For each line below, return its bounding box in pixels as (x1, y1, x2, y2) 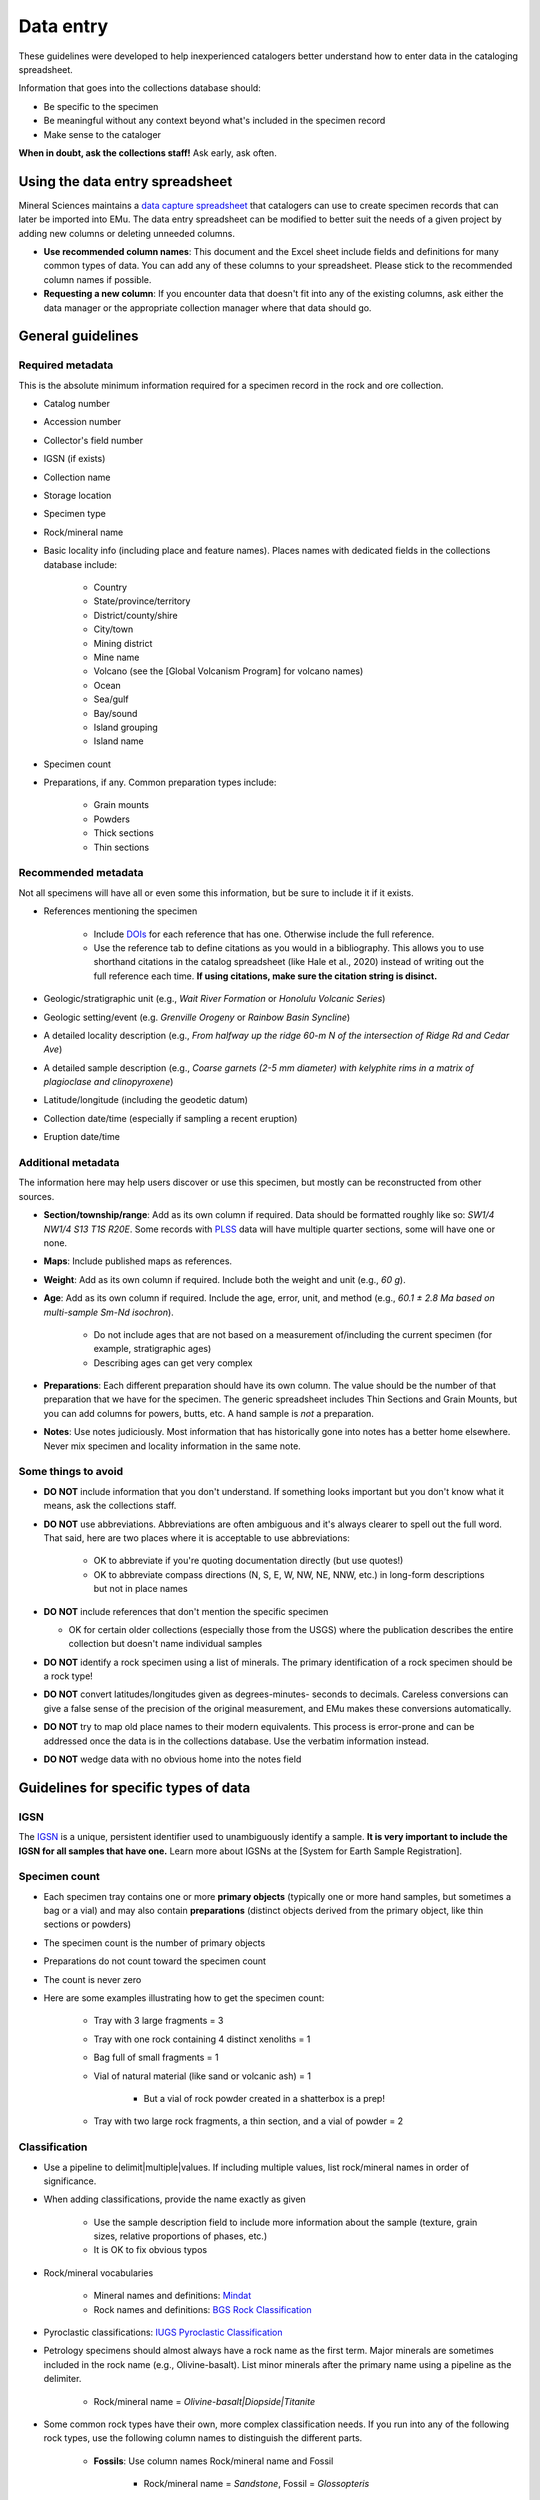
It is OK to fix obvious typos (93, 2244, 208, 2256)
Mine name (93, 651, 140, 663)
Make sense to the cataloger (43, 128, 162, 140)
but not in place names (93, 1583, 189, 1595)
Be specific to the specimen (43, 100, 159, 112)
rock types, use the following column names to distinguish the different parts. (43, 2432, 363, 2444)
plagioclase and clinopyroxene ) (43, 1076, 174, 1088)
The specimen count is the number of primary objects (43, 1936, 266, 1949)
